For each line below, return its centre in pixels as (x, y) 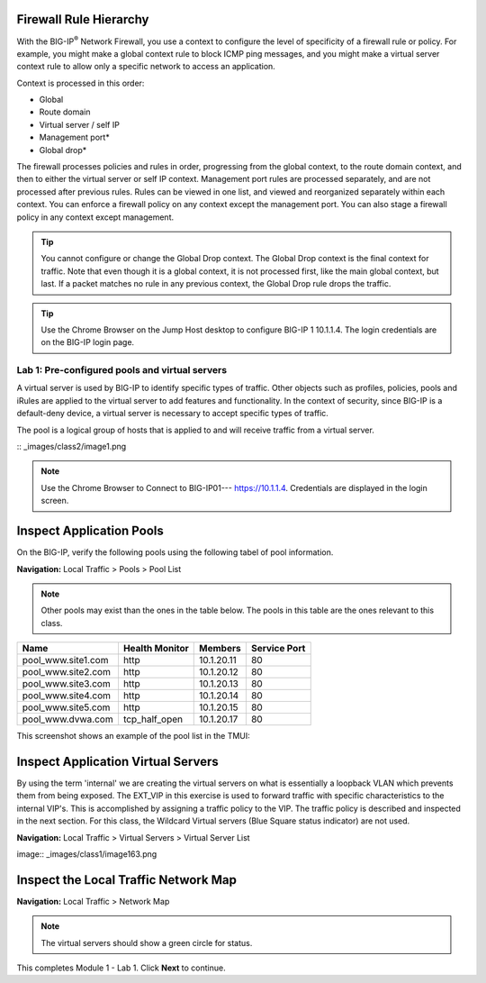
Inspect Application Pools (90, 531)
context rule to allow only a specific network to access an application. (146, 67)
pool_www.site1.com (65, 660)
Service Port (278, 649)
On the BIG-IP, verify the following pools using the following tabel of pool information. (175, 552)
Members (220, 649)
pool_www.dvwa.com (67, 719)
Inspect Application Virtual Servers (118, 761)
